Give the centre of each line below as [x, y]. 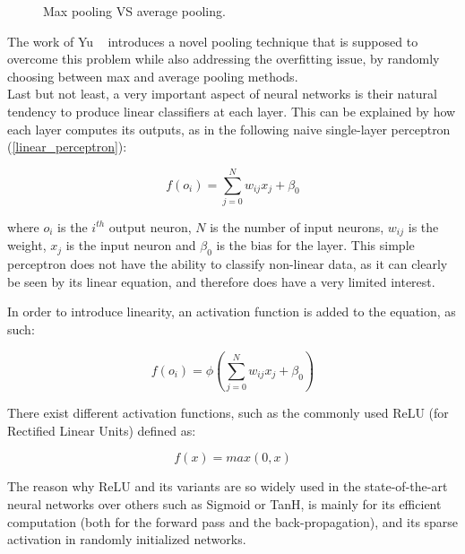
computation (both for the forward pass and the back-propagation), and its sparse [233, 521]
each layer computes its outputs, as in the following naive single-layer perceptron [229, 129]
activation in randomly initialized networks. [127, 539]
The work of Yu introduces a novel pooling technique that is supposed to [213, 41]
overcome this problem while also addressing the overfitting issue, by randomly [224, 59]
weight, [27, 245]
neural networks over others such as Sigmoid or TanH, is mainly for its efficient [224, 504]
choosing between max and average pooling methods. [153, 76]
